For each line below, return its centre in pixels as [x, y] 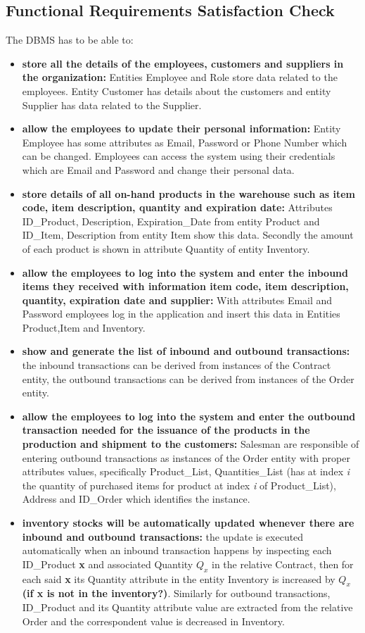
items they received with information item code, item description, [185, 286]
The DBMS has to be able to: [70, 40]
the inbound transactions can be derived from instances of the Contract [177, 365]
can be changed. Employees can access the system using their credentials [179, 156]
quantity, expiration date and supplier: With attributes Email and [177, 300]
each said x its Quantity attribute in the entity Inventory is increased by [179, 578]
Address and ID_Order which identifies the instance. [136, 499]
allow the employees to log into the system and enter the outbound [189, 416]
